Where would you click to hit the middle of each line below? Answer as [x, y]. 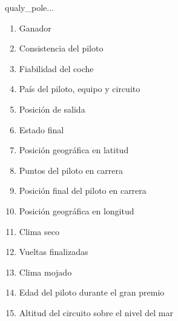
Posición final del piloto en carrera [83, 190]
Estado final [41, 129]
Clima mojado [45, 272]
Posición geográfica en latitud [74, 150]
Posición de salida [52, 109]
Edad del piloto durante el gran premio [92, 292]
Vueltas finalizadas [54, 252]
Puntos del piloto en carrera [71, 170]
